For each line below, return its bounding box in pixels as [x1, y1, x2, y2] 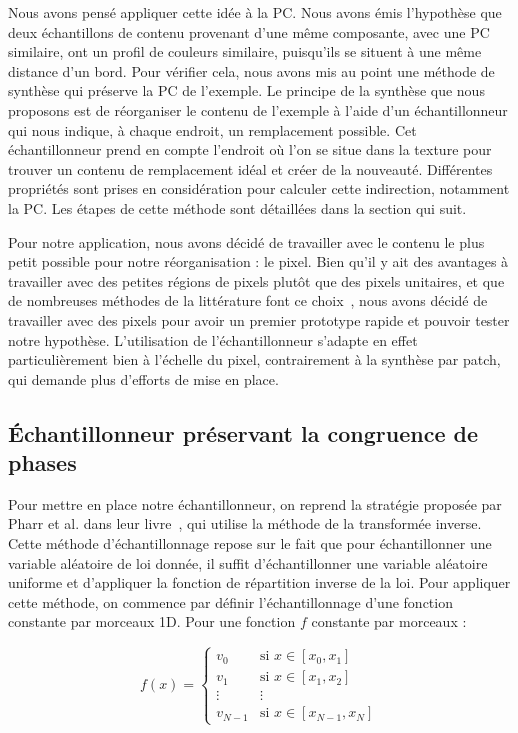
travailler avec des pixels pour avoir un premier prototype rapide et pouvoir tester [8, 309, 510, 330]
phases [8, 447, 77, 478]
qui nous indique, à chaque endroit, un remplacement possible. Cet [8, 119, 417, 140]
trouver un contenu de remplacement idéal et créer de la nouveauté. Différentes [8, 158, 493, 179]
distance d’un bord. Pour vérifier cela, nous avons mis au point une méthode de [8, 60, 495, 81]
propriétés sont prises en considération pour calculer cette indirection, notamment [8, 178, 510, 199]
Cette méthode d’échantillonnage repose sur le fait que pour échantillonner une [8, 533, 492, 554]
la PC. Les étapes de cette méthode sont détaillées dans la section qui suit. [8, 197, 467, 218]
